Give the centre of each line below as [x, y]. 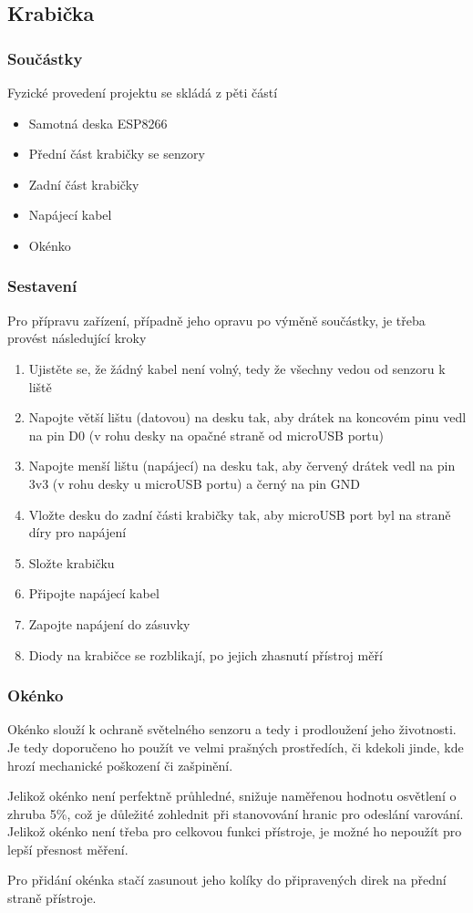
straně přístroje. [52, 898]
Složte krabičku [72, 562]
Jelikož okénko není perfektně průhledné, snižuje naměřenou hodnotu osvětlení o [232, 796]
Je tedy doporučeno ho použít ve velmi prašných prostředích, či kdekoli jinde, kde [236, 747]
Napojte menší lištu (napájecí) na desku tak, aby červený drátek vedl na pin [242, 466]
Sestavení [42, 286]
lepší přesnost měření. [68, 849]
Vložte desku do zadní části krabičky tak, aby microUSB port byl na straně [240, 514]
